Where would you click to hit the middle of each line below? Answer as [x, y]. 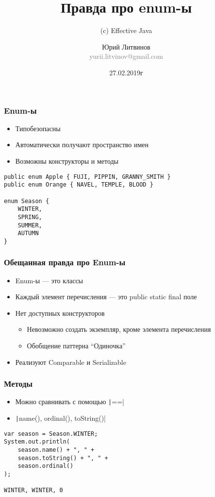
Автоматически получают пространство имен [82, 145]
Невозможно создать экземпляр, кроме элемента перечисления [119, 329]
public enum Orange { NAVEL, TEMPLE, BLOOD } [79, 185]
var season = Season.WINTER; [51, 434]
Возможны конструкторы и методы [67, 161]
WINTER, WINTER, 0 [33, 490]
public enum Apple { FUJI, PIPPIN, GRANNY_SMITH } [87, 177]
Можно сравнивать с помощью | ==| [70, 402]
